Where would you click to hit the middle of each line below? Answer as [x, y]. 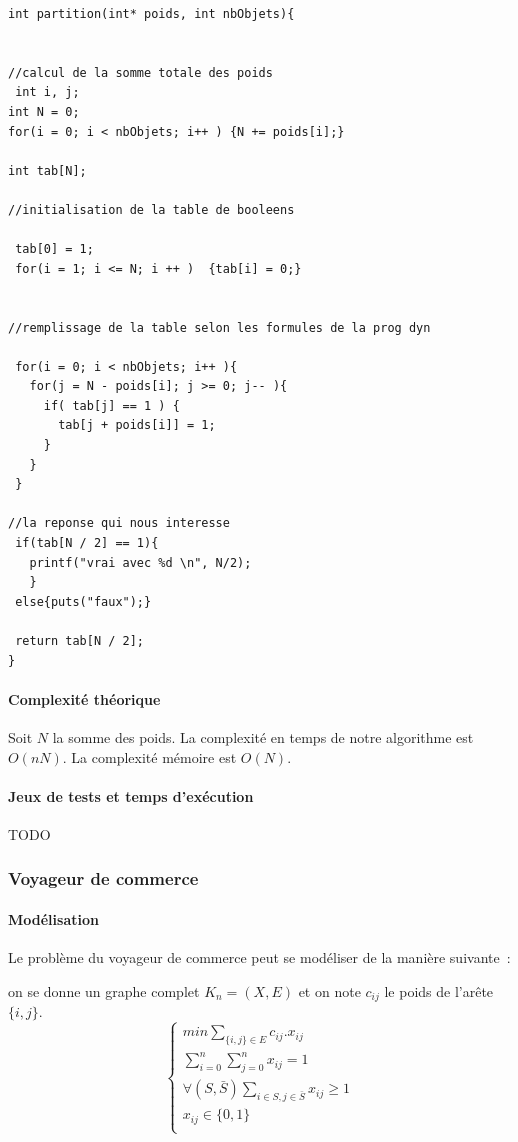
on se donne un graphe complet [104, 990]
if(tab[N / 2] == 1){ [87, 543]
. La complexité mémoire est [149, 756]
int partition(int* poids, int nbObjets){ [151, 14]
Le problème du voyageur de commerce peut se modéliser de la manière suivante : [259, 957]
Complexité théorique [84, 698]
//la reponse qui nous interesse [119, 523]
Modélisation [53, 919]
